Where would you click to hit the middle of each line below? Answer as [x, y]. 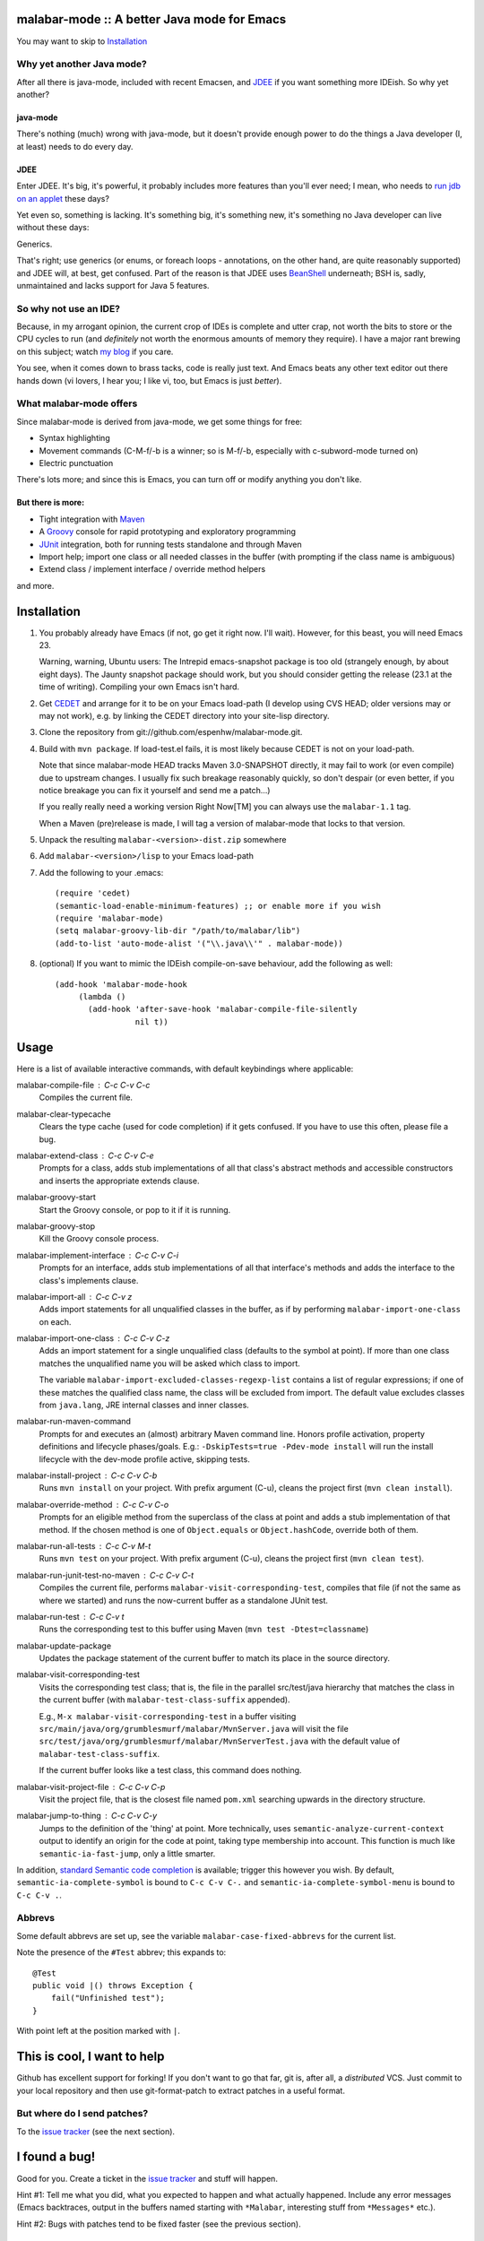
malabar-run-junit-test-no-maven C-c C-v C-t [105, 1575]
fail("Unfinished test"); [108, 1998]
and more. [35, 585]
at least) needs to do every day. [75, 146]
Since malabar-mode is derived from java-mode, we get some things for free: [160, 421]
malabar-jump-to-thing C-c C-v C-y [87, 1816]
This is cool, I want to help [91, 2057]
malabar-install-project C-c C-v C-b [87, 1475]
